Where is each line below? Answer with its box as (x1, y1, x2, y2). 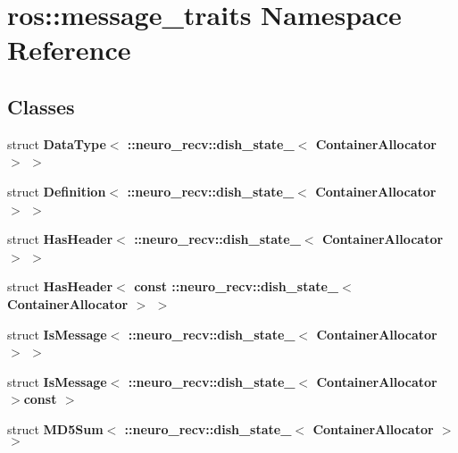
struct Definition (7, 181, 106, 200)
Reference (7, 31, 131, 68)
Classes (7, 92, 75, 120)
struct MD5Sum (7, 419, 104, 438)
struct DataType (7, 134, 106, 153)
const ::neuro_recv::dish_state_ (134, 277, 339, 296)
